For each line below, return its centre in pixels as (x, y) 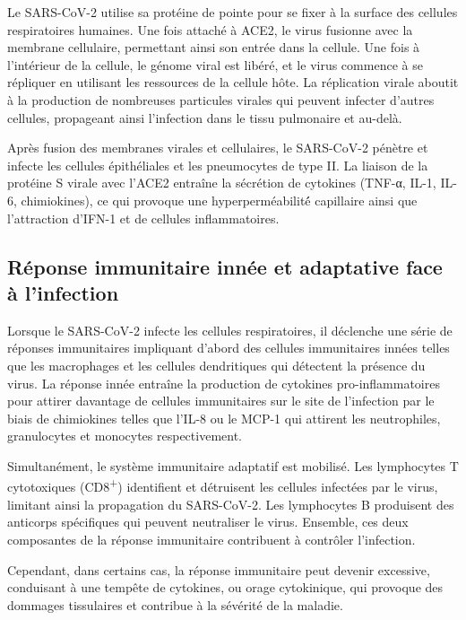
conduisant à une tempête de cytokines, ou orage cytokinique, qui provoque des (225, 587)
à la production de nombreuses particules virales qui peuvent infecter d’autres (221, 99)
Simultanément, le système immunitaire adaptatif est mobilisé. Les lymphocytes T (233, 465)
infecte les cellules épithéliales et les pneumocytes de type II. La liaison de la (218, 165)
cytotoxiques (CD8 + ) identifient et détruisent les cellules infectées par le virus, (223, 485)
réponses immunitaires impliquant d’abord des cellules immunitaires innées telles (229, 348)
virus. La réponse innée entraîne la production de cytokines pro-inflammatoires (224, 383)
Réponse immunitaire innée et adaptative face (225, 266)
